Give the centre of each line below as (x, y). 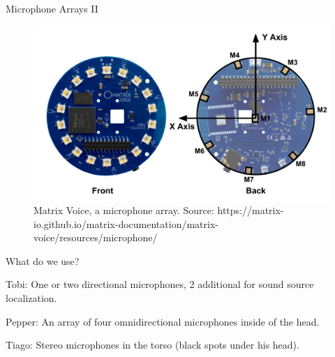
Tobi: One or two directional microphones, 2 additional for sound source (160, 284)
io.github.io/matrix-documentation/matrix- (126, 223)
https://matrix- (251, 210)
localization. (31, 298)
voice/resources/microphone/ (96, 237)
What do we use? (43, 260)
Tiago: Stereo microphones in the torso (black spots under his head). (152, 345)
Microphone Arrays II (52, 8)
